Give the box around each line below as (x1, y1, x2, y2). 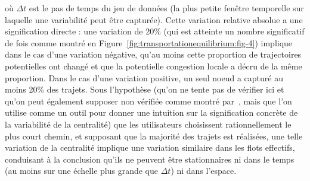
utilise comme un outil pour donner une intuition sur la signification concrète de (5, 106, 298, 119)
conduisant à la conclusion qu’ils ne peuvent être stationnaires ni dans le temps (5, 153, 294, 165)
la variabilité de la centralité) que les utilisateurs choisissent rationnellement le (5, 118, 292, 130)
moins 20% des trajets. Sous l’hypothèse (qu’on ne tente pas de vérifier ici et (5, 83, 284, 96)
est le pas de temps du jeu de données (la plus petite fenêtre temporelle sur (29, 2, 304, 14)
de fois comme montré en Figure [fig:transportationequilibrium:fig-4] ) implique (5, 36, 293, 49)
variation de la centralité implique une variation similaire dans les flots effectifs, (5, 141, 295, 154)
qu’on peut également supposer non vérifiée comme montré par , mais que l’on (5, 94, 292, 107)
